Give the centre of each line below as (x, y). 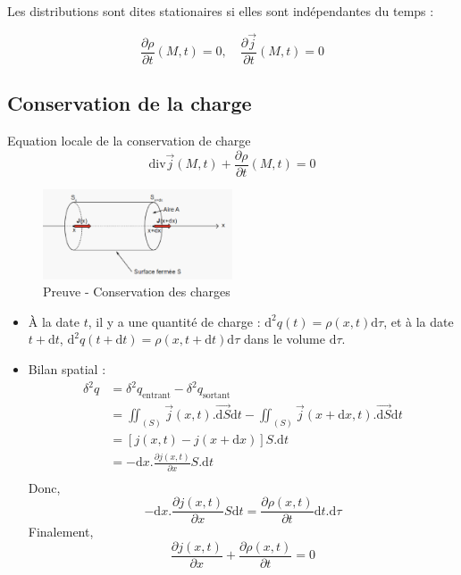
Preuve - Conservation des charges (137, 292)
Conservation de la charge (130, 103)
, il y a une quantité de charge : (174, 321)
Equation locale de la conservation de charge (129, 141)
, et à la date (419, 321)
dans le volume (284, 339)
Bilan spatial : (67, 368)
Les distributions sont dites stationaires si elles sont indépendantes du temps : (221, 11)
